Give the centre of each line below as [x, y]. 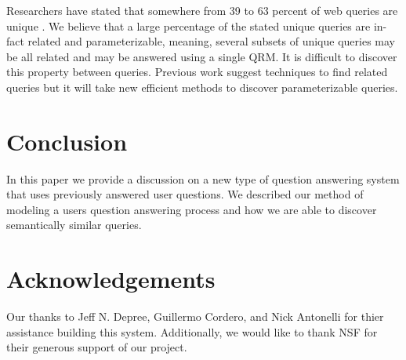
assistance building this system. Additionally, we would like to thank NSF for [192, 331]
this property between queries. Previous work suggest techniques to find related [197, 72]
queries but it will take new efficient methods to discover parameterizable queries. [202, 87]
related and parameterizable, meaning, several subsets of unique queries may [212, 41]
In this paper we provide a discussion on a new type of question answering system [203, 178]
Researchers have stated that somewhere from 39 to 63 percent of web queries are [202, 10]
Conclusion [67, 141]
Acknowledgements [111, 279]
